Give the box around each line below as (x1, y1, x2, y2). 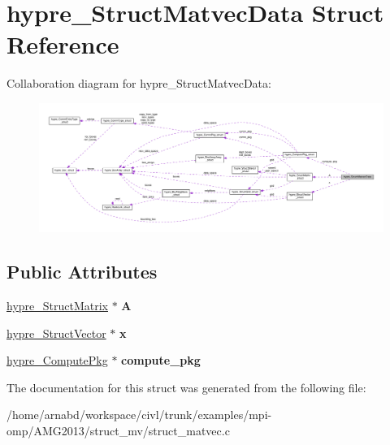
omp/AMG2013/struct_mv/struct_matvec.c (6, 422, 230, 439)
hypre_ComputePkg (6, 352, 108, 369)
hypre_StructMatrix (6, 297, 108, 314)
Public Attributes (6, 259, 158, 284)
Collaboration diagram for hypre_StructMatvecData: (6, 75, 271, 92)
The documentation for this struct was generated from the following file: (6, 378, 366, 395)
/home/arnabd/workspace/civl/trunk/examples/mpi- (6, 406, 272, 423)
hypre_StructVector (6, 324, 106, 341)
